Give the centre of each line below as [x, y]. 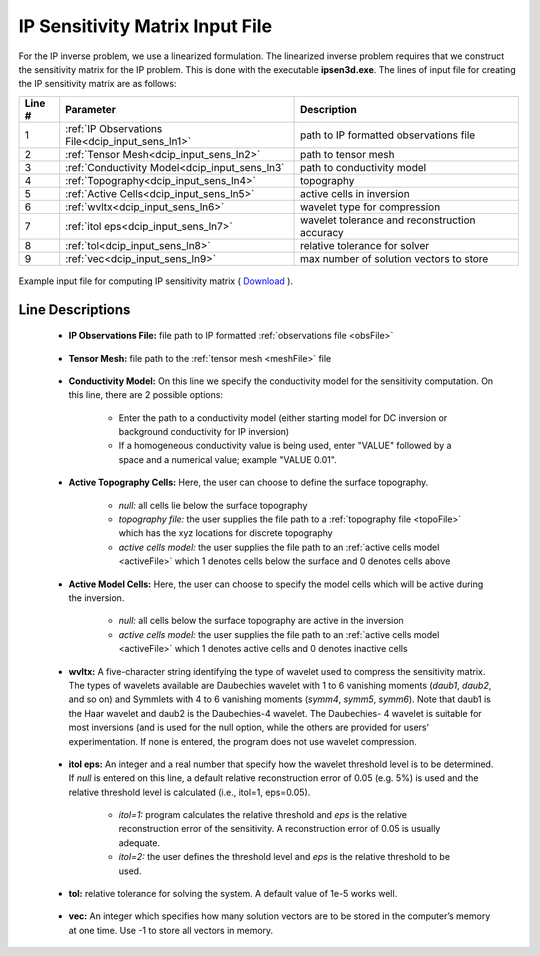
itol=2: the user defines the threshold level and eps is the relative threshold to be [284, 857]
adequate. [139, 842]
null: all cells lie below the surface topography [213, 505]
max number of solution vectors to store [394, 258]
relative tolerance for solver [365, 245]
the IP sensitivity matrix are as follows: [97, 84]
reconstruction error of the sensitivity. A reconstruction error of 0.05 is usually [279, 829]
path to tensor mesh [347, 154]
